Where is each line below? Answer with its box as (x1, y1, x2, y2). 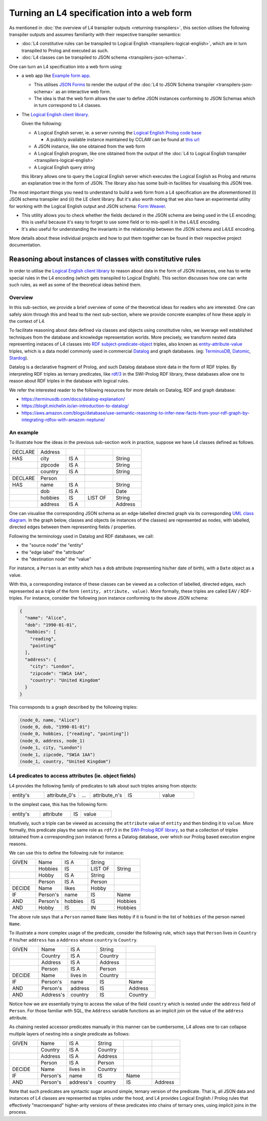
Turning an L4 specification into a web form (9, 7, 192, 18)
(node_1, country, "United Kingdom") (19, 759, 111, 764)
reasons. (9, 841, 27, 847)
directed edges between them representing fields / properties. (9, 524, 136, 530)
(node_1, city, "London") (19, 745, 83, 751)
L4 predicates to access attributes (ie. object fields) (9, 773, 136, 779)
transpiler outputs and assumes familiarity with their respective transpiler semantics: (9, 31, 181, 37)
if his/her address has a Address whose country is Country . (9, 937, 138, 943)
